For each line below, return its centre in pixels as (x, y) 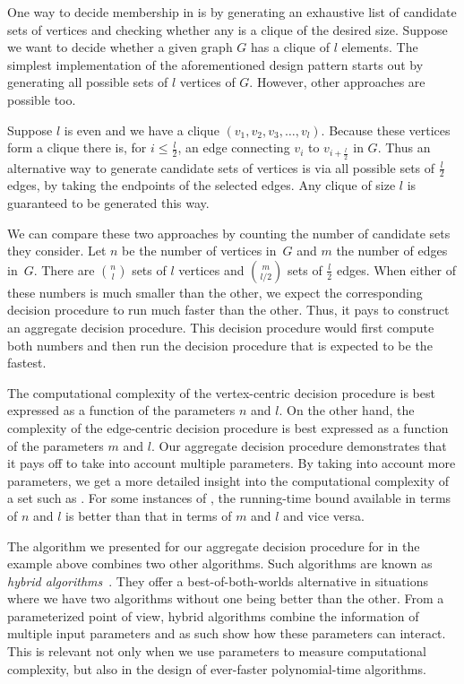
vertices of (207, 82)
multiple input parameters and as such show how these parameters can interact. (227, 633)
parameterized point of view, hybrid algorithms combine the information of (213, 615)
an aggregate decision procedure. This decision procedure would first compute (221, 327)
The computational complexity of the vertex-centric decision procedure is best (221, 392)
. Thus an (404, 147)
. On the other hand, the (347, 410)
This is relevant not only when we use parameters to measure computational (217, 651)
